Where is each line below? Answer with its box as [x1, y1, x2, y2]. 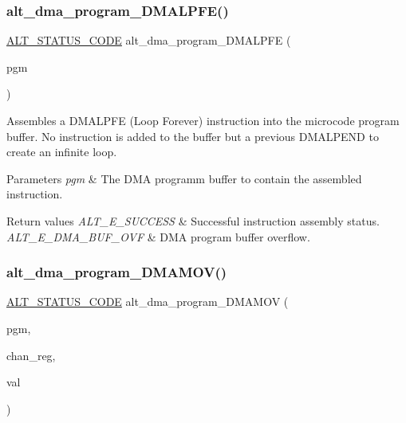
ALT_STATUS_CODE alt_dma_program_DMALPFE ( [6, 32, 291, 49]
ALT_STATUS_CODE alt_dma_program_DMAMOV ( [6, 293, 289, 310]
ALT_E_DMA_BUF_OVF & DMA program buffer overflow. [6, 228, 310, 245]
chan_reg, [6, 347, 56, 363]
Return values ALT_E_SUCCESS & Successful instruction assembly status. [6, 212, 380, 229]
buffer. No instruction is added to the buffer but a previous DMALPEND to [6, 127, 379, 144]
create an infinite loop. [6, 143, 117, 160]
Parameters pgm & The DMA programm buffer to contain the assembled [6, 170, 362, 186]
